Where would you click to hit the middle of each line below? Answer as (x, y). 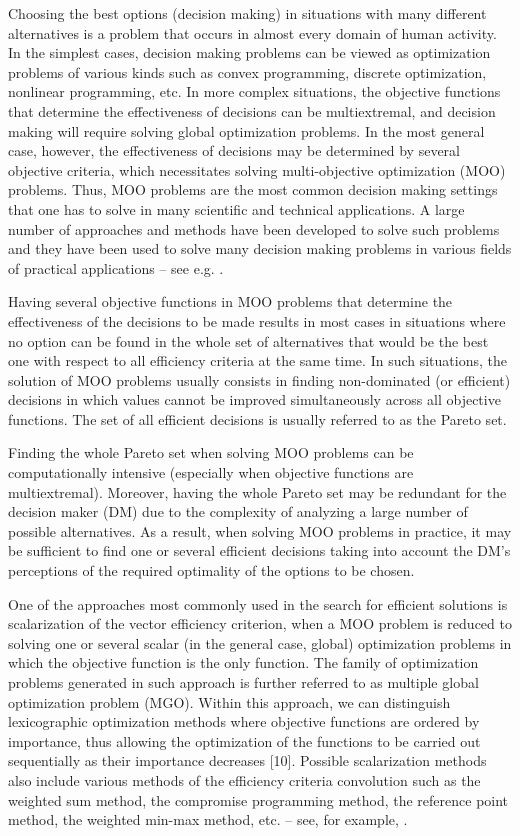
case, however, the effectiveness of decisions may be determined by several (234, 150)
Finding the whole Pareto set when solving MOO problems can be (211, 452)
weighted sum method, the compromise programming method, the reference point (258, 799)
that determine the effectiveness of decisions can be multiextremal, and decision (252, 110)
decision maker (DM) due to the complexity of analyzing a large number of (238, 511)
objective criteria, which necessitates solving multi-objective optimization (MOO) (257, 169)
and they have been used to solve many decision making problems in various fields (260, 248)
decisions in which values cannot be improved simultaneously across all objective (254, 399)
